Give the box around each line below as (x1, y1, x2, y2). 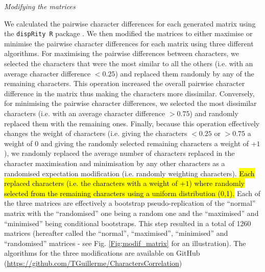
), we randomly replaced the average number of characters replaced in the (4, 148, 235, 158)
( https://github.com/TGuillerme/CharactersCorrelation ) (4, 257, 182, 268)
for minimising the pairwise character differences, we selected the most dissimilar (4, 98, 257, 108)
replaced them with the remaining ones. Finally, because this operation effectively (4, 118, 260, 128)
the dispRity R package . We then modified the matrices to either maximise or (4, 28, 253, 39)
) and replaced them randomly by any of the (115, 68, 254, 78)
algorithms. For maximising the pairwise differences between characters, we (4, 48, 239, 59)
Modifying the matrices (4, 1, 76, 11)
